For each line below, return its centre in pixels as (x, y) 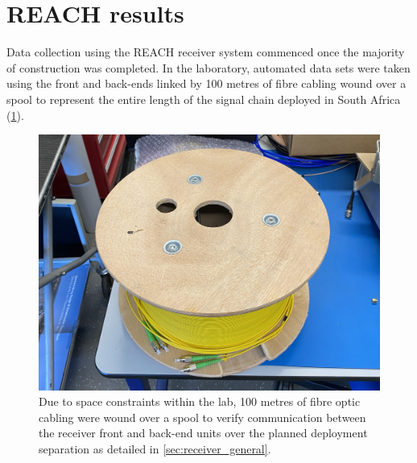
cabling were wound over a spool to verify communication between (202, 417)
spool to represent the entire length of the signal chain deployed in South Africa (204, 99)
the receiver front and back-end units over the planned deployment (203, 433)
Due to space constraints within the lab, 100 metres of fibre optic (200, 401)
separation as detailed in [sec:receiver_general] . (155, 449)
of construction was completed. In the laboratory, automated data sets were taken (208, 67)
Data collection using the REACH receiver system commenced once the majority (206, 52)
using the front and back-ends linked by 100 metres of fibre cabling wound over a (206, 83)
